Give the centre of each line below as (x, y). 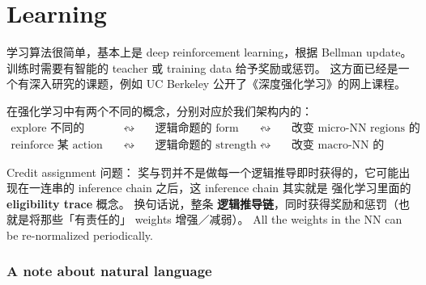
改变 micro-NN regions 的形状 (356, 128)
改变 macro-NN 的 (338, 145)
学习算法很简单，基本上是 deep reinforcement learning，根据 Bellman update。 (209, 52)
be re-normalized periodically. (80, 235)
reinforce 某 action (57, 145)
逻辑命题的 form (197, 128)
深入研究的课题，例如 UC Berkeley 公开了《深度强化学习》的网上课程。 (217, 84)
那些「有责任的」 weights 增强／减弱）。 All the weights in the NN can (221, 219)
